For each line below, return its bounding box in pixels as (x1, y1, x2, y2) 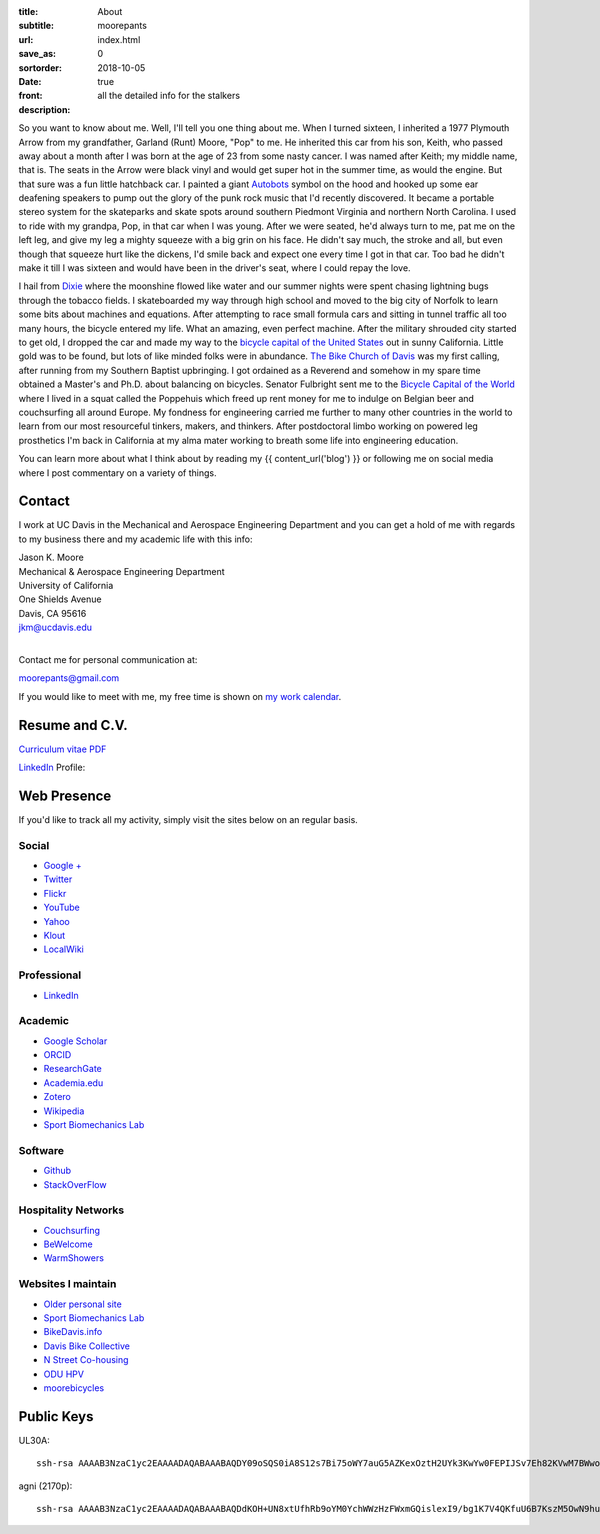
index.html (97, 33, 141, 45)
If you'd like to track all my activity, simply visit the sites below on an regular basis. (18, 813, 359, 825)
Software (18, 1143, 65, 1157)
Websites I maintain (18, 1277, 117, 1291)
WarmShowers (43, 1252, 105, 1264)
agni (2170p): (18, 1480, 73, 1492)
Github (43, 1165, 72, 1177)
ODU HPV (43, 1368, 85, 1380)
